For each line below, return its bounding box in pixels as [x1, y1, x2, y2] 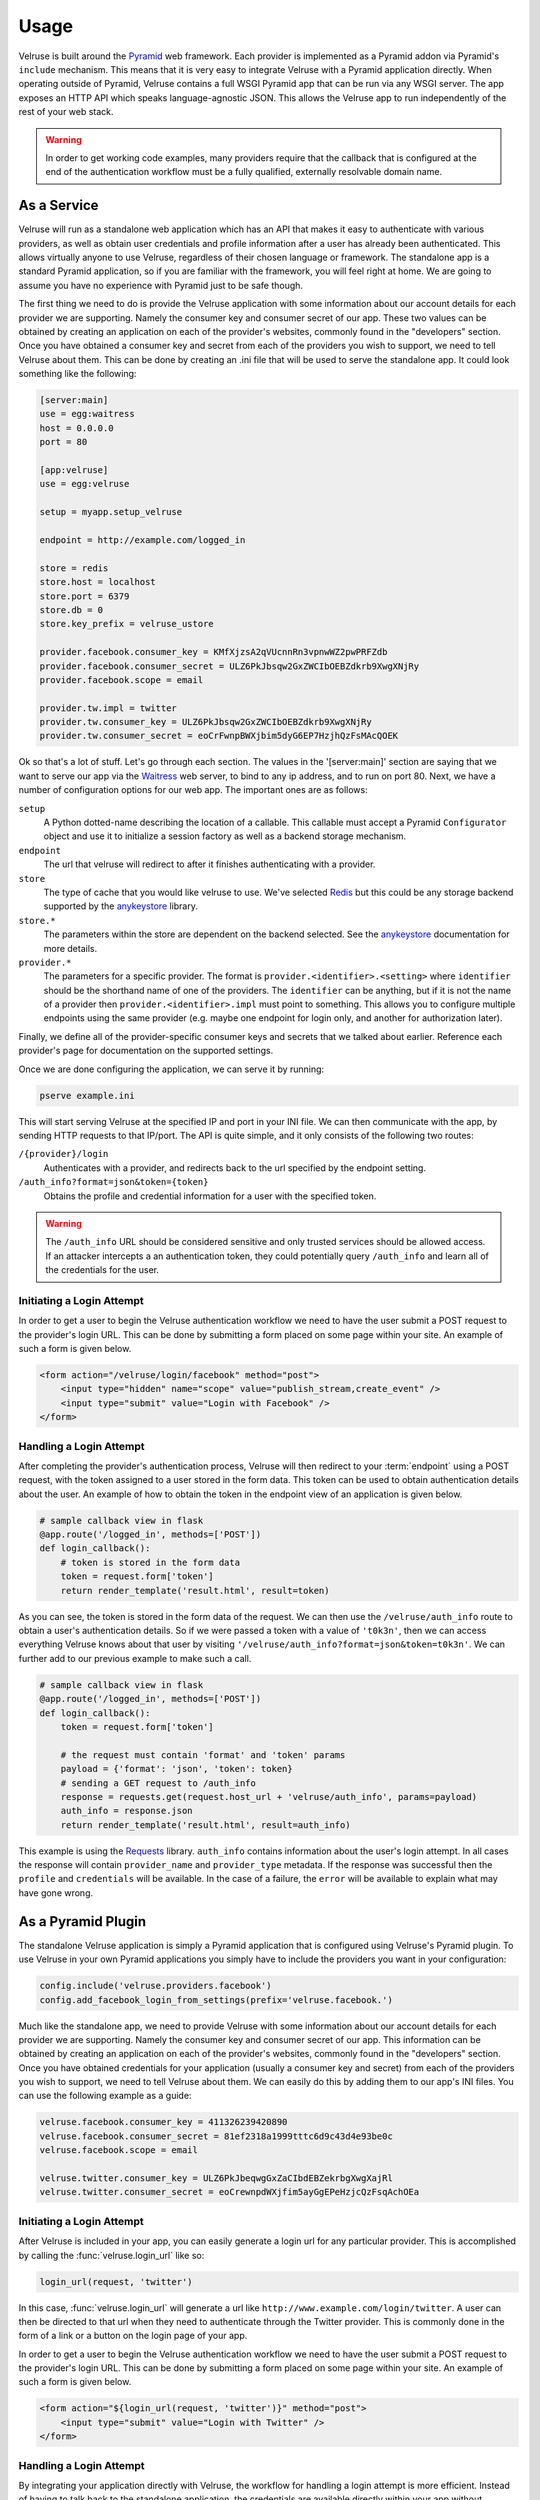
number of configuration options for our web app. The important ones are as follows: [18, 784, 369, 796]
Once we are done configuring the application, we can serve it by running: [18, 1063, 325, 1075]
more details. [43, 942, 98, 954]
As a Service [18, 197, 99, 214]
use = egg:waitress [39, 408, 135, 420]
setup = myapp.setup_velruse [39, 506, 183, 518]
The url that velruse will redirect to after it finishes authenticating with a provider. [43, 858, 376, 870]
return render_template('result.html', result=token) [60, 1585, 330, 1596]
